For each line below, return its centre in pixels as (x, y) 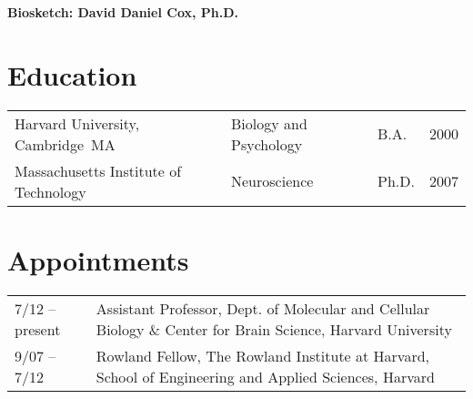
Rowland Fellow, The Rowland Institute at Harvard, (263, 355)
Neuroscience (272, 181)
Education (72, 74)
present (38, 329)
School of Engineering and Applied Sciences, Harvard (265, 376)
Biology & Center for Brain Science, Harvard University (274, 329)
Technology (50, 191)
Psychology (267, 144)
